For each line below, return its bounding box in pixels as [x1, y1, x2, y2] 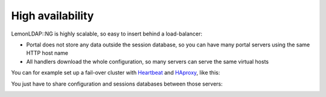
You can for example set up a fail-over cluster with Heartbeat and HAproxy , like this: [11, 69, 220, 77]
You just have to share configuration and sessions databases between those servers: [11, 80, 223, 87]
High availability [11, 9, 94, 22]
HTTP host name [26, 49, 69, 57]
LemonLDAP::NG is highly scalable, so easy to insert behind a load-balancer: [11, 30, 202, 37]
